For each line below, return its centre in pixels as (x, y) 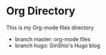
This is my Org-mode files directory (50, 27)
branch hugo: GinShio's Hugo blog (57, 45)
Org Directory (41, 11)
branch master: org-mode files (53, 39)
